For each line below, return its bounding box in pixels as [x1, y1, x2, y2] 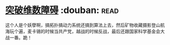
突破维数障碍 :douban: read [5, 4, 119, 16]
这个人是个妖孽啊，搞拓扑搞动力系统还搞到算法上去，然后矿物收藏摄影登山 [5, 22, 160, 28]
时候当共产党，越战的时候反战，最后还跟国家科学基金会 [45, 28, 160, 34]
